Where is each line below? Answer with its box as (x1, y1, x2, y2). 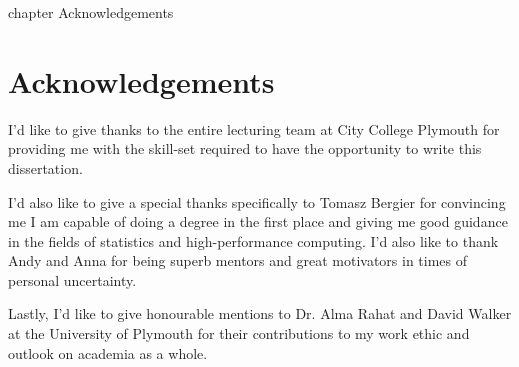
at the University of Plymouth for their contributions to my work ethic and (8, 323, 470, 344)
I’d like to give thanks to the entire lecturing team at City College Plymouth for (8, 118, 500, 139)
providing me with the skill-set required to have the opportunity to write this (8, 138, 482, 159)
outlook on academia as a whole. (8, 342, 208, 363)
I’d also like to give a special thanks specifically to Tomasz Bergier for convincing (8, 191, 506, 212)
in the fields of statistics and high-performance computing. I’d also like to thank (8, 230, 499, 251)
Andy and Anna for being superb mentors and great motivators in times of (8, 250, 468, 271)
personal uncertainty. (8, 269, 137, 290)
